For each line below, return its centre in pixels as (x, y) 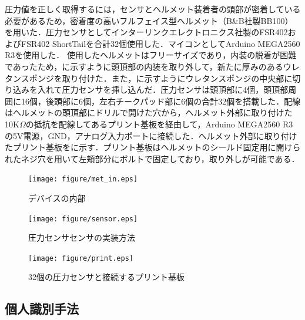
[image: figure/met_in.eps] (83, 179)
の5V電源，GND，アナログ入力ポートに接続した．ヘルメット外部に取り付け (151, 135)
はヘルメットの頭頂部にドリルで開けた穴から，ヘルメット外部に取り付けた (149, 112)
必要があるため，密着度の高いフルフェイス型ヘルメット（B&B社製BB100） (149, 20)
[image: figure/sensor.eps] (83, 219)
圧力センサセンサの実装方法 (82, 238)
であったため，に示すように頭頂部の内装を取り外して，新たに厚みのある (144, 66)
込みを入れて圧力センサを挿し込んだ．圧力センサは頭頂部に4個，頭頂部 (150, 90)
